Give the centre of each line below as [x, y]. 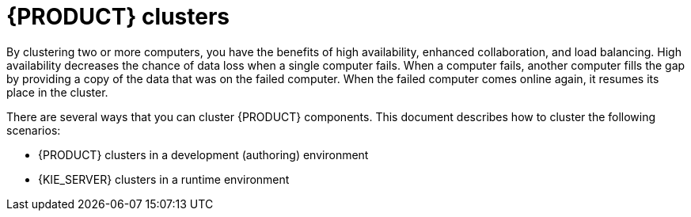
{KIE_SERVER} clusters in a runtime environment [164, 179]
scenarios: [34, 130]
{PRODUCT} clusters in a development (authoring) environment [203, 154]
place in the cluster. [57, 92]
